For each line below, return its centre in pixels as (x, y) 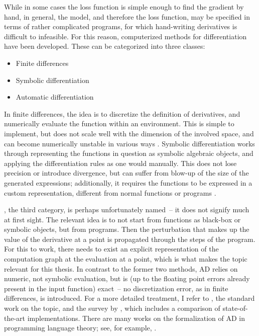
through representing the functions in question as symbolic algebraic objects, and (129, 153)
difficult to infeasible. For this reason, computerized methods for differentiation (125, 36)
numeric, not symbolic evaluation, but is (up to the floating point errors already (127, 278)
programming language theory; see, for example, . (80, 328)
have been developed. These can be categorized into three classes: (105, 46)
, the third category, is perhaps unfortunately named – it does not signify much (127, 209)
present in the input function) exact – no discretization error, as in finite (116, 288)
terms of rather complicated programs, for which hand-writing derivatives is (121, 26)
